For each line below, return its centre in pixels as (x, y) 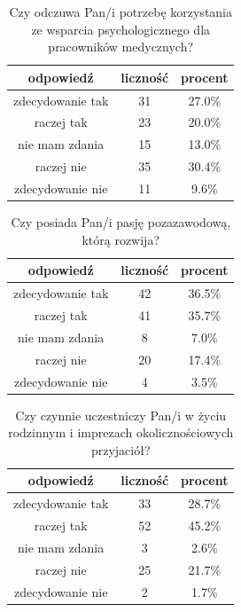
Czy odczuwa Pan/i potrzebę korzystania (121, 12)
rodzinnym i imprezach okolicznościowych (121, 432)
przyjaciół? (120, 449)
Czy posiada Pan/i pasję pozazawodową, (121, 222)
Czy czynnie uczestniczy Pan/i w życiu (121, 415)
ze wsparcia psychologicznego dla (121, 29)
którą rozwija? (121, 239)
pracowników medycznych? (121, 47)
